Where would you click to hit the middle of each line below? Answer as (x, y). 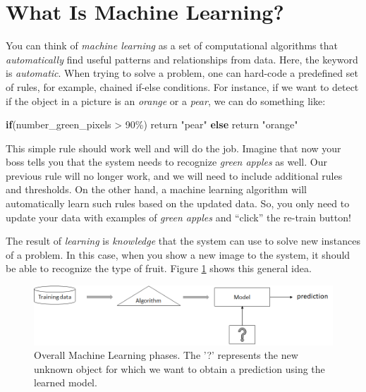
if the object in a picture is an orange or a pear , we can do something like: (166, 100)
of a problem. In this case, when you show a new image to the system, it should (178, 254)
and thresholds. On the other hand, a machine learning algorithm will (156, 189)
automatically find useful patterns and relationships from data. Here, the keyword (182, 59)
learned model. (66, 382)
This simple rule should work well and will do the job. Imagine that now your (173, 148)
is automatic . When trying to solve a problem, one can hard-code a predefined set (182, 73)
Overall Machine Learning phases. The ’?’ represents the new (166, 355)
